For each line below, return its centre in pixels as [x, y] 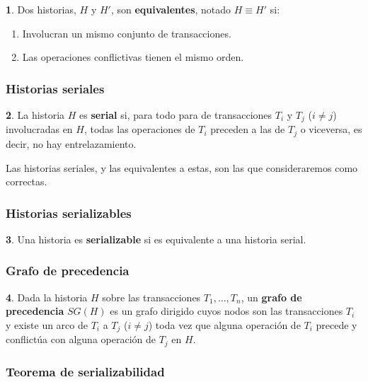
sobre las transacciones [151, 297]
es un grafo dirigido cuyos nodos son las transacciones [226, 311]
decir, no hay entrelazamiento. [71, 143]
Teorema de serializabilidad [85, 371]
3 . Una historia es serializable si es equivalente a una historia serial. [156, 239]
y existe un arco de [47, 324]
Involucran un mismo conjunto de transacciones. [127, 33]
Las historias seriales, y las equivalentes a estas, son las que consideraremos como [182, 167]
